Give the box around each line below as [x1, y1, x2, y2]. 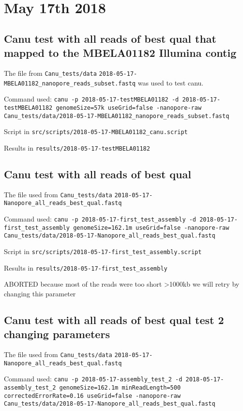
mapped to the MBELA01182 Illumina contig [4, 45, 237, 60]
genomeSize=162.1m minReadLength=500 [59, 384, 181, 392]
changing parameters [4, 326, 110, 342]
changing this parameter [4, 288, 76, 298]
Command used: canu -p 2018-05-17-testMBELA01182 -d [4, 94, 179, 104]
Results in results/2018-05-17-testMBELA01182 [4, 142, 150, 153]
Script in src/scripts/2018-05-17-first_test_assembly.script [4, 246, 202, 257]
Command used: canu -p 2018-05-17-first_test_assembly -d [4, 214, 197, 224]
